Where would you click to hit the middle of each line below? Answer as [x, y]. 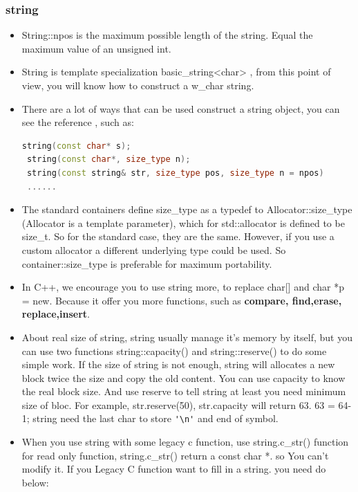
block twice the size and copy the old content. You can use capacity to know [183, 377]
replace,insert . [56, 314]
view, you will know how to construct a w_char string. [138, 85]
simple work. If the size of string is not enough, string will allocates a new [178, 364]
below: [35, 482]
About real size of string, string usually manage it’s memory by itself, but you [187, 337]
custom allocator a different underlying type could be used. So [154, 249]
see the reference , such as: [78, 122]
